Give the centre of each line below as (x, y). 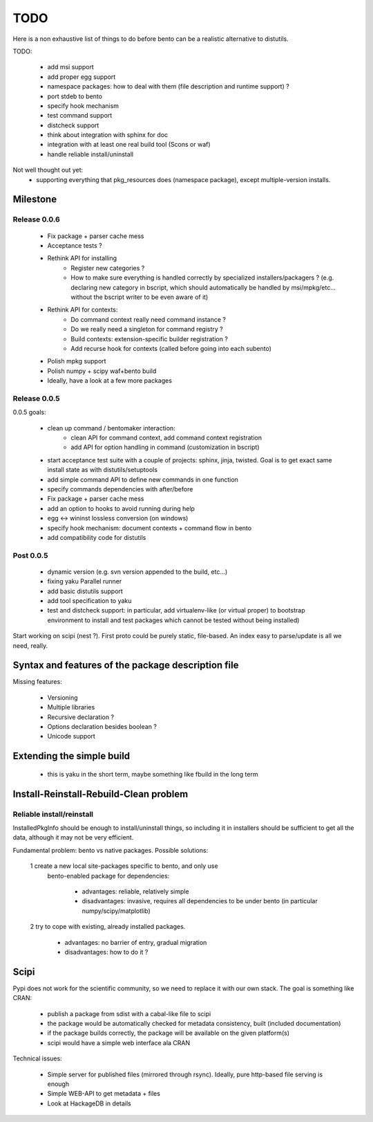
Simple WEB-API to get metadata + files (104, 1094)
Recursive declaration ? (80, 717)
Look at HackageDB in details (89, 1103)
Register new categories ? (108, 268)
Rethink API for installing (82, 258)
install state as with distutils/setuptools (103, 470)
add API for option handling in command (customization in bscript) (165, 447)
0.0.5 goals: (29, 413)
